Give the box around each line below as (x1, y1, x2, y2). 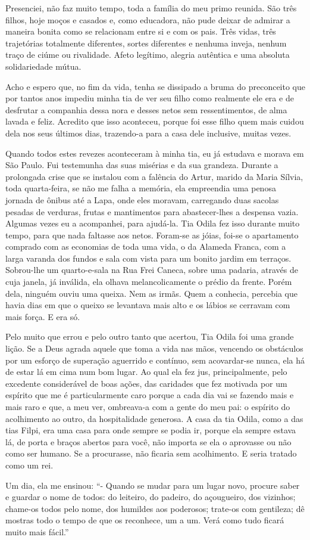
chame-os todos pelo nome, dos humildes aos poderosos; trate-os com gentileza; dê (5, 502, 305, 514)
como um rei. (5, 458, 54, 471)
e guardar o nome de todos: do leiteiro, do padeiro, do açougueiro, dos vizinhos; (5, 491, 296, 503)
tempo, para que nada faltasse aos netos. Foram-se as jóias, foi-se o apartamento (5, 228, 299, 241)
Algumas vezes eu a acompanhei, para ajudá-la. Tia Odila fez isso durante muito (5, 217, 300, 229)
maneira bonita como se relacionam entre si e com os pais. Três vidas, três (5, 25, 276, 38)
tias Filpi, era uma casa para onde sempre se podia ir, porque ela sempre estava (5, 424, 296, 436)
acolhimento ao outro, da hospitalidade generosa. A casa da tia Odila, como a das (5, 412, 303, 424)
